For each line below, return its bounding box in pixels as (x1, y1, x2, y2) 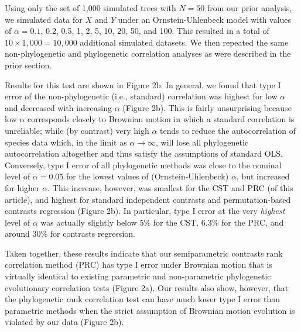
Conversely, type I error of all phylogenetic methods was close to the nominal (5, 158, 282, 171)
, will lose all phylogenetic (156, 136, 248, 148)
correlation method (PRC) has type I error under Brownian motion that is (5, 258, 272, 271)
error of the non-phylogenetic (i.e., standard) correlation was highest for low (5, 90, 278, 102)
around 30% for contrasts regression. (5, 227, 135, 240)
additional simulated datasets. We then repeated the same (80, 36, 289, 48)
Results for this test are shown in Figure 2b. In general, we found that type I (5, 78, 281, 91)
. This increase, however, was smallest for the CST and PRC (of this (47, 181, 293, 193)
